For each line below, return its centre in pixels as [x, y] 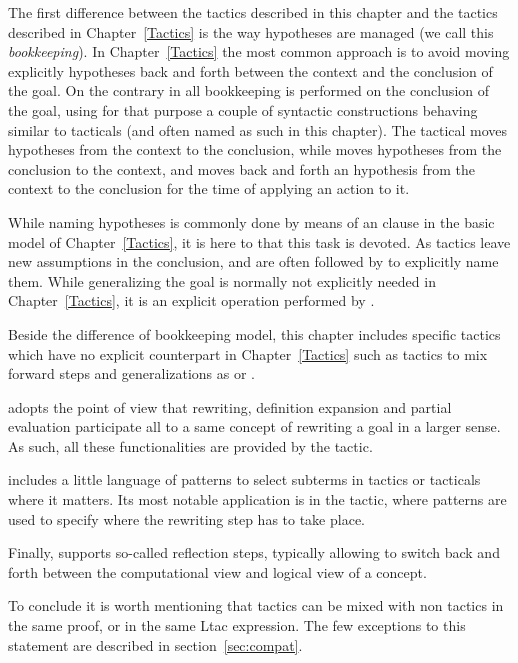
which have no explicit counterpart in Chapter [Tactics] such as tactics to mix [248, 353]
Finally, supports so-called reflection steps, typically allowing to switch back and [254, 552]
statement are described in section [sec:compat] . [155, 644]
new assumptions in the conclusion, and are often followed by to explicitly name [253, 261]
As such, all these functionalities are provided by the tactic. [190, 445]
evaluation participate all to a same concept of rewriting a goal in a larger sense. [254, 426]
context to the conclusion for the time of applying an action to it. [209, 188]
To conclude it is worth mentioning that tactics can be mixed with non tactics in [256, 605]
